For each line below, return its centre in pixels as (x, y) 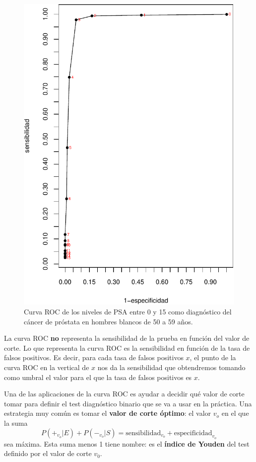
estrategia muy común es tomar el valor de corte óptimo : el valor (108, 413)
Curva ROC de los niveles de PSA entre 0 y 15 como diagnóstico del (128, 312)
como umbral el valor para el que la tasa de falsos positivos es (98, 377)
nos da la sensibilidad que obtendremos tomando (171, 367)
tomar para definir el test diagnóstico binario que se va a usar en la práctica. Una (128, 403)
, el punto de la (213, 357)
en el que (235, 413)
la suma (16, 423)
